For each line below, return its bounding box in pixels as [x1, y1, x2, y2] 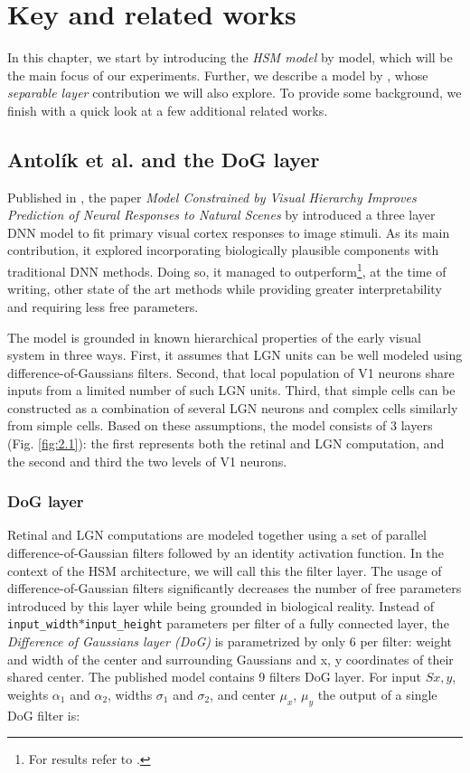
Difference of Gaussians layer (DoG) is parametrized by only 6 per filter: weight [7, 632, 452, 651]
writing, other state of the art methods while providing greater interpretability [7, 279, 442, 298]
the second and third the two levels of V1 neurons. [7, 451, 287, 470]
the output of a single [317, 684, 437, 703]
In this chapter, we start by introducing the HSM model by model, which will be [7, 48, 453, 67]
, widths [108, 684, 153, 703]
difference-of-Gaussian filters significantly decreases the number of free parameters [7, 579, 462, 598]
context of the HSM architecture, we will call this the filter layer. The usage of [7, 561, 442, 580]
